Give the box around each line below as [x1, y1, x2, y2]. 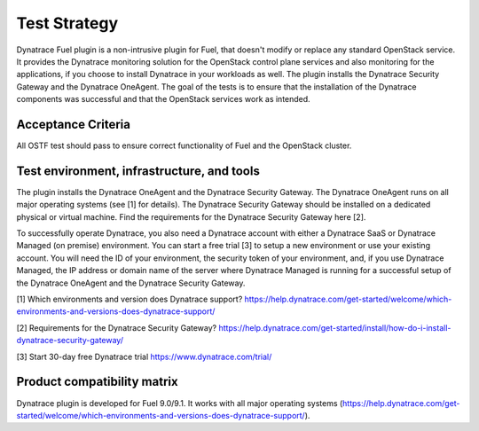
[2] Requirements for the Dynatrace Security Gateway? [16, 322, 217, 333]
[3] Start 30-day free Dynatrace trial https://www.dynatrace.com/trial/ [16, 351, 272, 362]
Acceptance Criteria [16, 116, 130, 132]
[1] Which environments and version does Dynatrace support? [16, 294, 243, 305]
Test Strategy [16, 13, 119, 33]
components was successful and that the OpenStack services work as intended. [16, 94, 310, 105]
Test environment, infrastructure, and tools [16, 163, 261, 178]
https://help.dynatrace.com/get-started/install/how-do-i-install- [218, 322, 452, 333]
